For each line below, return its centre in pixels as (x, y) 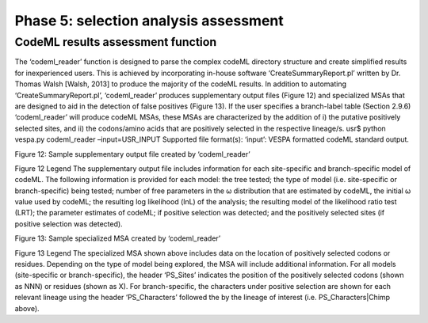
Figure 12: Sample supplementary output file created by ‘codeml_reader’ (132, 154)
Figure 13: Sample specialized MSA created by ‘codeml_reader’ (118, 238)
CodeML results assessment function (116, 42)
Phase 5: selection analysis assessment (149, 21)
